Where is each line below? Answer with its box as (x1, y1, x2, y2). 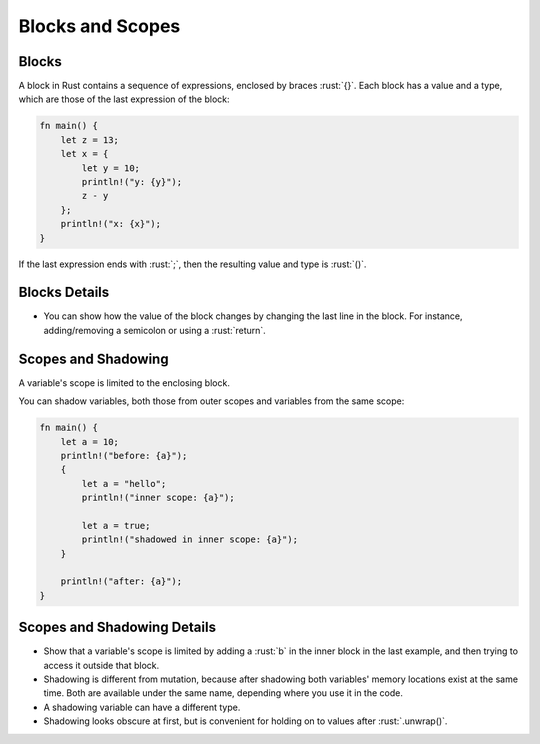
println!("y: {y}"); (81, 176, 183, 187)
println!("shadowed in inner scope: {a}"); (81, 534, 299, 545)
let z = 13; (60, 134, 120, 145)
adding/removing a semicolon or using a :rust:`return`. (43, 324, 267, 336)
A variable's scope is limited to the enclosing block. (18, 376, 230, 389)
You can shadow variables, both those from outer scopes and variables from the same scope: (18, 395, 405, 407)
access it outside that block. (43, 659, 160, 671)
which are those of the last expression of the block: (18, 93, 230, 105)
